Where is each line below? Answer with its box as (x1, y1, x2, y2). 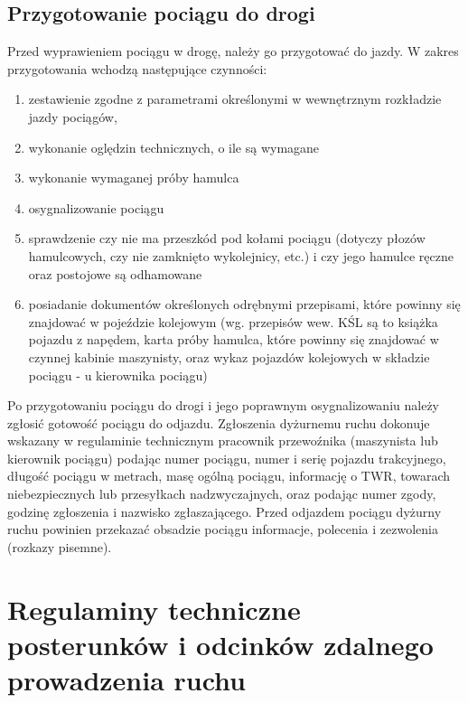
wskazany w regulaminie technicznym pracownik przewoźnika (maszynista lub (7, 431, 438, 450)
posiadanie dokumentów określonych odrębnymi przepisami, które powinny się (28, 295, 461, 314)
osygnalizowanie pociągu (28, 198, 164, 217)
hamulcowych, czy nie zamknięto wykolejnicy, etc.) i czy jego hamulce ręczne (28, 246, 454, 265)
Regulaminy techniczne (7, 590, 301, 627)
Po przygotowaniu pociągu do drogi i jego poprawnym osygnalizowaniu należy (7, 396, 439, 415)
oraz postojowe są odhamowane (28, 264, 202, 283)
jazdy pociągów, (28, 107, 117, 126)
